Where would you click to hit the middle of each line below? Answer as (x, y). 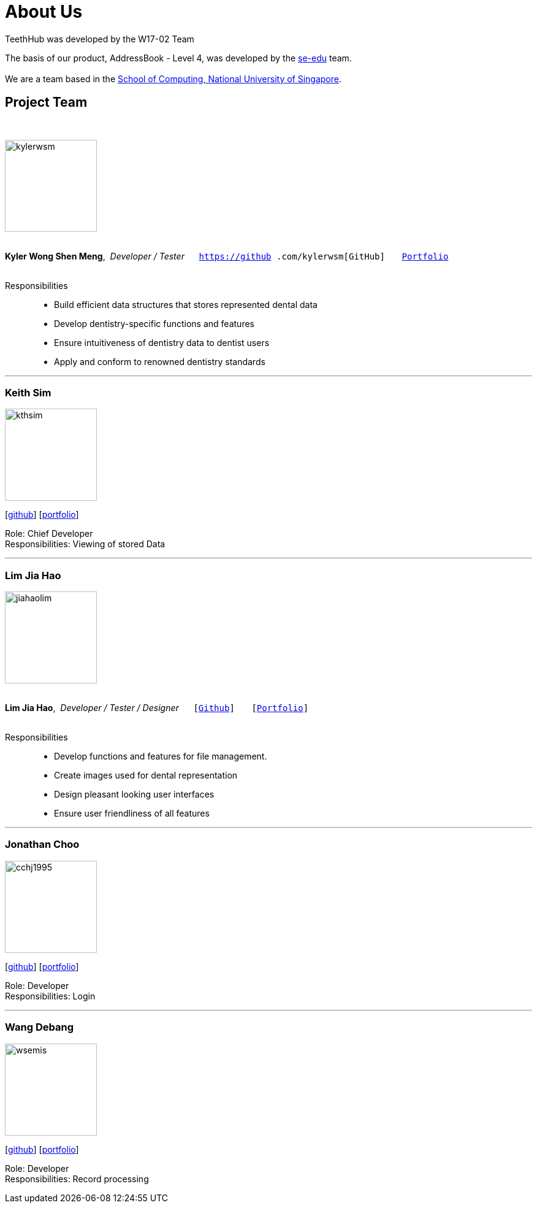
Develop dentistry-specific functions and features (154, 323)
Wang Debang (39, 1027)
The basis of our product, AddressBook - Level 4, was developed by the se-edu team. (178, 58)
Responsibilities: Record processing (77, 1179)
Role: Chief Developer (49, 534)
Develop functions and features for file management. (161, 756)
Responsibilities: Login (50, 996)
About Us (44, 12)
